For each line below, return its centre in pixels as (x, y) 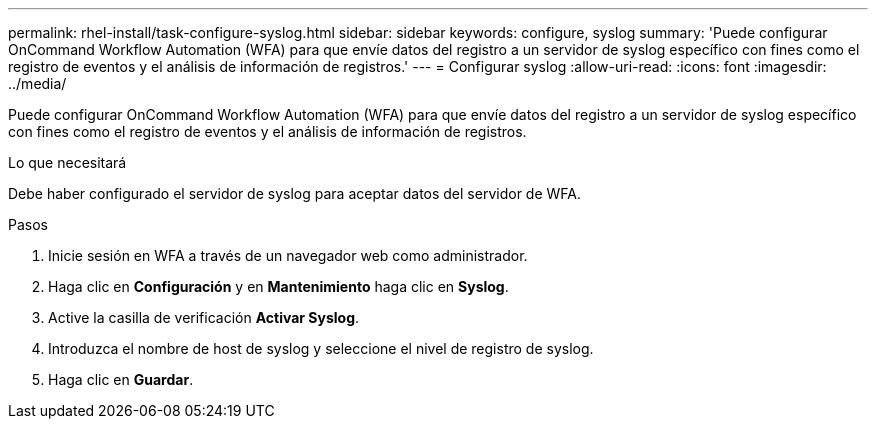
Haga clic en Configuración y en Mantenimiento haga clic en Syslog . (278, 286)
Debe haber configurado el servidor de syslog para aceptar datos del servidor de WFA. (294, 193)
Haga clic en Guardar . (121, 379)
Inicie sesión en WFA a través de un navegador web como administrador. (288, 255)
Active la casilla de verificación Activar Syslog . (204, 317)
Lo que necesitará (67, 162)
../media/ (37, 83)
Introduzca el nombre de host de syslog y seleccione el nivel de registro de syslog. (321, 348)
